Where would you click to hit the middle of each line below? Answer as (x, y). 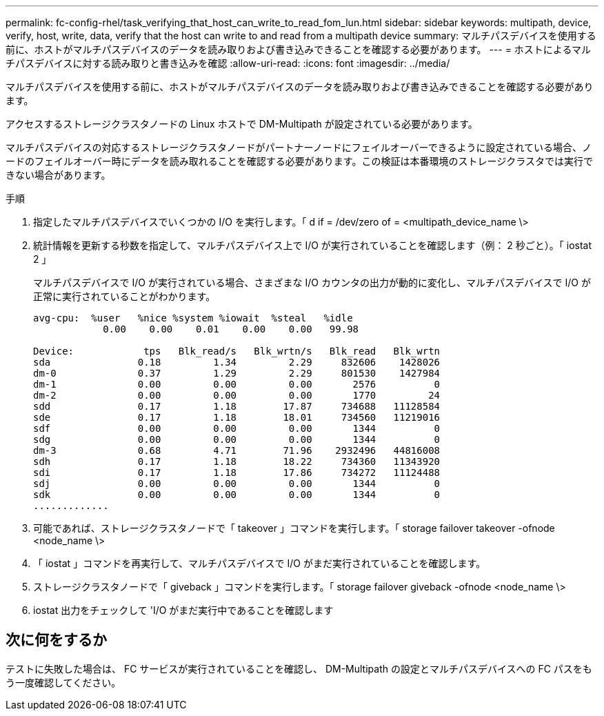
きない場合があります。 (58, 175)
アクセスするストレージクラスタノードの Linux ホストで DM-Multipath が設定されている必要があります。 (242, 124)
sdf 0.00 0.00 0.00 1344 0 (237, 428)
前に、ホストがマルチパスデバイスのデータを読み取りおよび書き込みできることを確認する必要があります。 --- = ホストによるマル (298, 49)
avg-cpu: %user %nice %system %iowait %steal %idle (193, 318)
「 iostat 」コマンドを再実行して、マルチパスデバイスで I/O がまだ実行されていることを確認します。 (260, 563)
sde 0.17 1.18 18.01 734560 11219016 (237, 417)
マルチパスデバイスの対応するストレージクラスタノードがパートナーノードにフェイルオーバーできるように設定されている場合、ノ (299, 147)
